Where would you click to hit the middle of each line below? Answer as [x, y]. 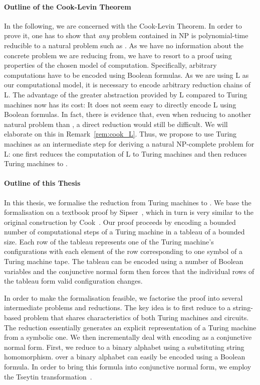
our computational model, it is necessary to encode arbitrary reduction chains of [127, 85]
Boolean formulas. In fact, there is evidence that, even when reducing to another [128, 114]
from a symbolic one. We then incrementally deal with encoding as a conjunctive [128, 337]
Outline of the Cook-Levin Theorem [68, 6]
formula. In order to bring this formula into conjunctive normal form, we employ [128, 366]
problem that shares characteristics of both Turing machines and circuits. [136, 317]
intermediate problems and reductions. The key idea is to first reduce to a [117, 307]
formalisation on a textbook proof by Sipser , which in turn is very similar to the [129, 212]
